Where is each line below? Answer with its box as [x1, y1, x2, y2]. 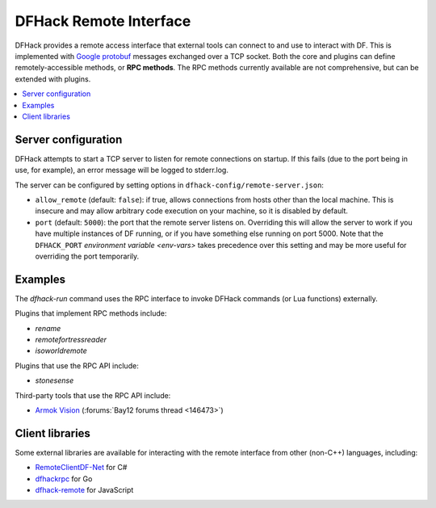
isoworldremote [35, 346, 88, 355]
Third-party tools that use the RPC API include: [15, 390, 171, 400]
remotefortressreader [35, 335, 107, 344]
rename [35, 323, 61, 333]
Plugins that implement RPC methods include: [15, 309, 167, 318]
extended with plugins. [15, 73, 91, 84]
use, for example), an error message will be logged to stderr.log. [15, 166, 229, 175]
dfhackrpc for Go [35, 473, 93, 484]
